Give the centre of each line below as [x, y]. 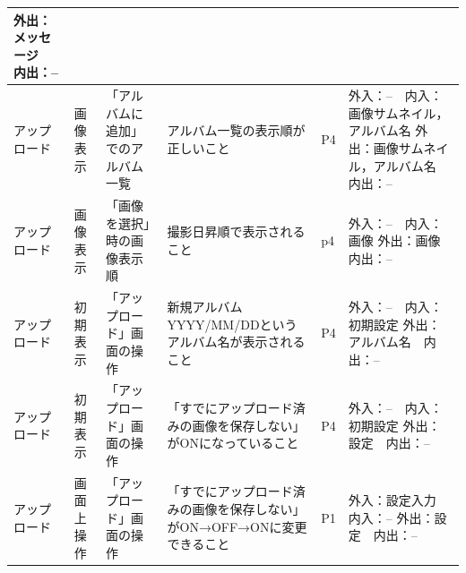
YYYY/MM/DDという [232, 324]
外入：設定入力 [392, 500]
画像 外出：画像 [394, 240]
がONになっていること [233, 443]
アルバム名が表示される [236, 342]
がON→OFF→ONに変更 [237, 526]
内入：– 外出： [391, 517]
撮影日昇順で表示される [236, 231]
